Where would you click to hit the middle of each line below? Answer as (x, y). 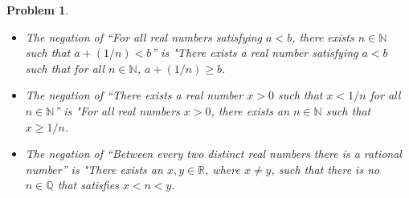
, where (223, 169)
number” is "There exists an (94, 169)
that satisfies (88, 185)
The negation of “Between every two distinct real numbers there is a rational (213, 154)
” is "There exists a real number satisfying (255, 53)
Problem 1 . (38, 10)
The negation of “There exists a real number (134, 95)
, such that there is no (325, 169)
